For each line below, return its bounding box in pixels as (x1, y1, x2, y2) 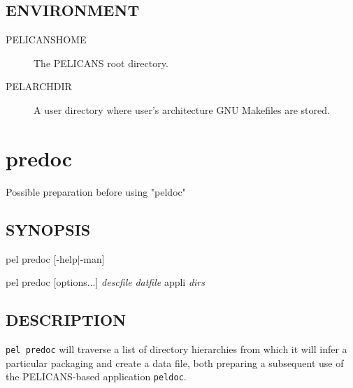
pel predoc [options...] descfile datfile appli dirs (6, 275, 206, 289)
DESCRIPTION (6, 309, 127, 331)
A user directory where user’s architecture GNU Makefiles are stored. (34, 102, 330, 117)
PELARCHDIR (6, 79, 72, 94)
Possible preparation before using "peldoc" (6, 184, 186, 199)
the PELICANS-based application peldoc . (6, 369, 187, 384)
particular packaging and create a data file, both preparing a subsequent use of (6, 355, 344, 370)
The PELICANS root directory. (34, 55, 168, 70)
